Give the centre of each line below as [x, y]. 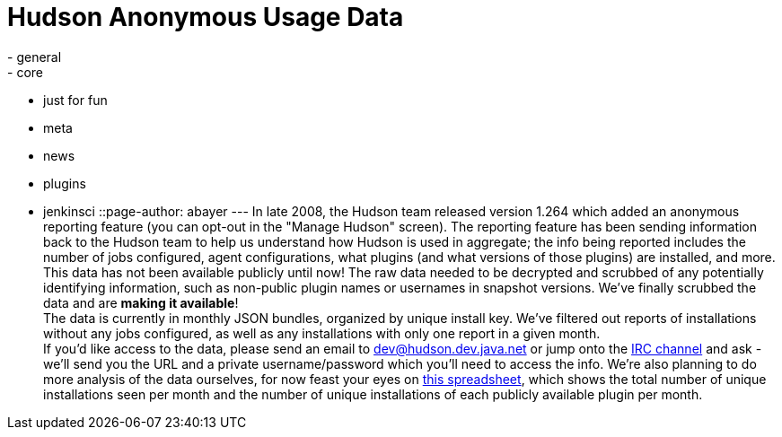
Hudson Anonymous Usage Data [206, 17]
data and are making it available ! [141, 302]
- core [25, 72]
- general [35, 57]
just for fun [75, 100]
